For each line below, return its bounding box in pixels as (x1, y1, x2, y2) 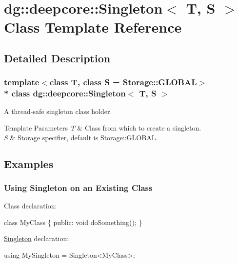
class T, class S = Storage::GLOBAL (49, 76, 197, 88)
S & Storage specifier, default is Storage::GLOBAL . (4, 132, 158, 142)
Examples (4, 156, 54, 171)
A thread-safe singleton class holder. (4, 106, 112, 116)
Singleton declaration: (4, 233, 69, 244)
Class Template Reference (4, 17, 182, 37)
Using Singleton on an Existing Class (4, 181, 153, 193)
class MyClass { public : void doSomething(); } (4, 217, 142, 227)
